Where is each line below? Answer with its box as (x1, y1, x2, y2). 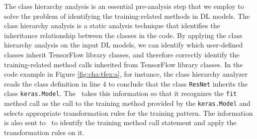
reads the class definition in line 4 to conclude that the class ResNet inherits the (4, 78, 248, 89)
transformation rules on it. (4, 127, 85, 137)
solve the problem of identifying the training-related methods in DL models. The (4, 10, 250, 21)
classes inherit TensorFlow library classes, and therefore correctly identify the (4, 49, 240, 59)
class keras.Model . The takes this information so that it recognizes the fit (4, 88, 237, 98)
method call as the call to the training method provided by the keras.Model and (4, 98, 251, 108)
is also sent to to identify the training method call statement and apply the (4, 117, 237, 128)
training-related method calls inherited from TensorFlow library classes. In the (4, 59, 243, 69)
